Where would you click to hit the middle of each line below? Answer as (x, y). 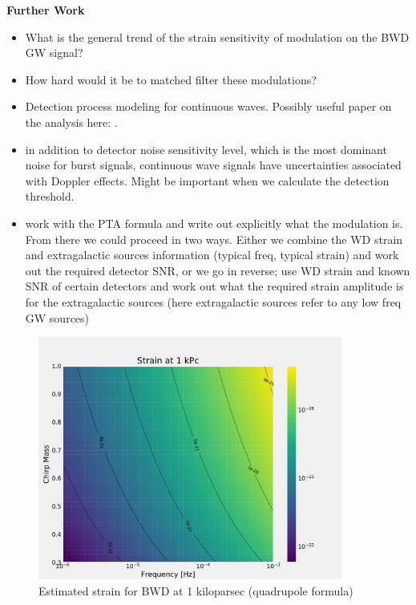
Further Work (46, 10)
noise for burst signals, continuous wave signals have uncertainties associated (213, 165)
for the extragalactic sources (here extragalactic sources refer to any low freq (213, 301)
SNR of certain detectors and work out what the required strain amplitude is (214, 286)
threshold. (50, 196)
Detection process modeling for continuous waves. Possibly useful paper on (208, 106)
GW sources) (57, 317)
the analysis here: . (71, 122)
